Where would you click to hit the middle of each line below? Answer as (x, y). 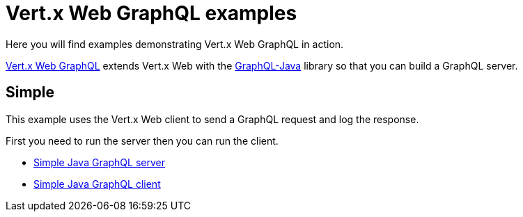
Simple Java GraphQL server (99, 162)
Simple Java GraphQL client (97, 184)
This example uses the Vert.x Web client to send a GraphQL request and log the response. (212, 119)
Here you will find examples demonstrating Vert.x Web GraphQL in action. (175, 44)
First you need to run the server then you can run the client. (142, 140)
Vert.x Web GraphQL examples (151, 13)
